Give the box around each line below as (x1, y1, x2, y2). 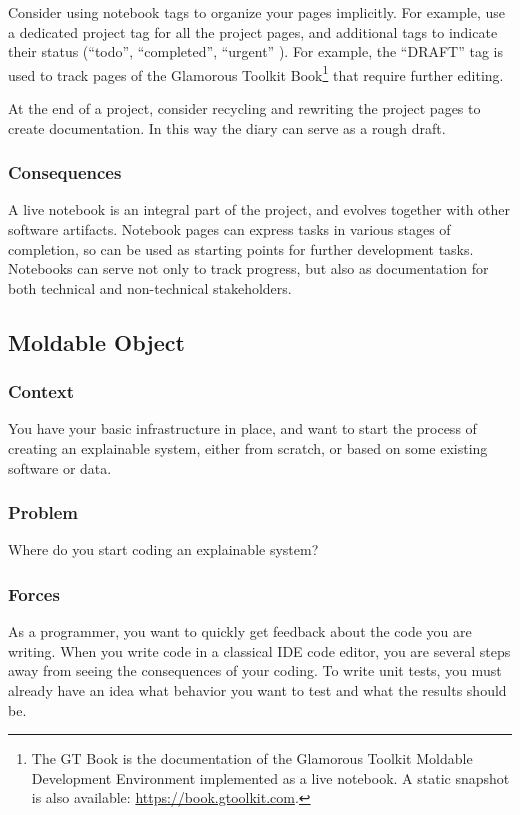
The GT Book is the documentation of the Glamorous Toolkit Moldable (31, 748, 473, 769)
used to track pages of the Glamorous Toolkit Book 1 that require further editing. (8, 61, 504, 85)
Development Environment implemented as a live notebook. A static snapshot (31, 767, 510, 788)
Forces (8, 581, 60, 606)
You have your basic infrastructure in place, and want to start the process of (8, 418, 477, 439)
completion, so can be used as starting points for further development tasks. (8, 238, 474, 259)
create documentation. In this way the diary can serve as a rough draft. (8, 117, 446, 138)
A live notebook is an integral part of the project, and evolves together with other (8, 199, 511, 220)
